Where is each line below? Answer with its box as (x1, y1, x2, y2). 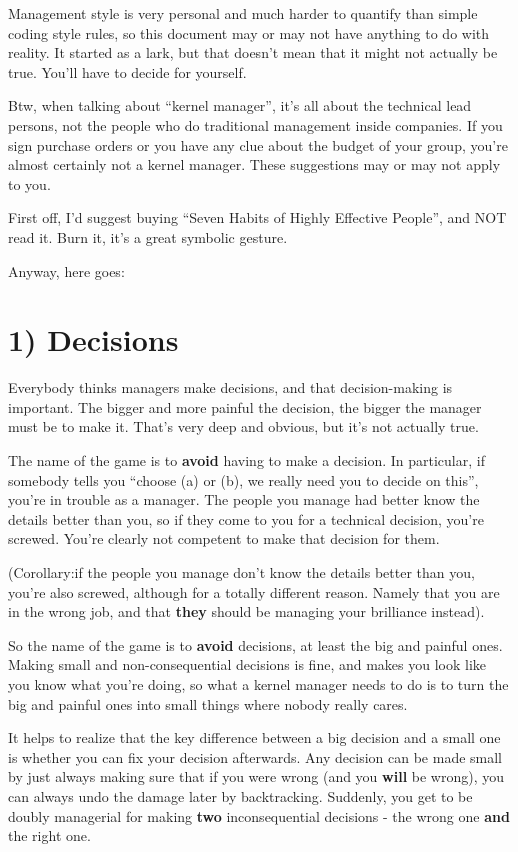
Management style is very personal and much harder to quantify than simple (8, 3, 478, 23)
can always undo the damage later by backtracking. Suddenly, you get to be (8, 785, 473, 806)
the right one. (8, 825, 91, 846)
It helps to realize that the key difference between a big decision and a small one (8, 727, 501, 748)
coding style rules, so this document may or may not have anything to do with (8, 22, 490, 43)
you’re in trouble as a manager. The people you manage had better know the (8, 489, 480, 510)
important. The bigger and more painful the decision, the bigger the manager (8, 396, 482, 417)
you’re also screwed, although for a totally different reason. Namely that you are (8, 581, 500, 602)
